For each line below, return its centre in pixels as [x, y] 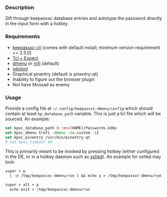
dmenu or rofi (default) [36, 63]
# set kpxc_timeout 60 [29, 142]
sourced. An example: [28, 119]
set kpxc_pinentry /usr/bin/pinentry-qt [48, 137]
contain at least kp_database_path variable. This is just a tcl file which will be [83, 113]
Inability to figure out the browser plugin [54, 79]
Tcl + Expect [25, 58]
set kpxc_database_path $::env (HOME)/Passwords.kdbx [61, 128]
